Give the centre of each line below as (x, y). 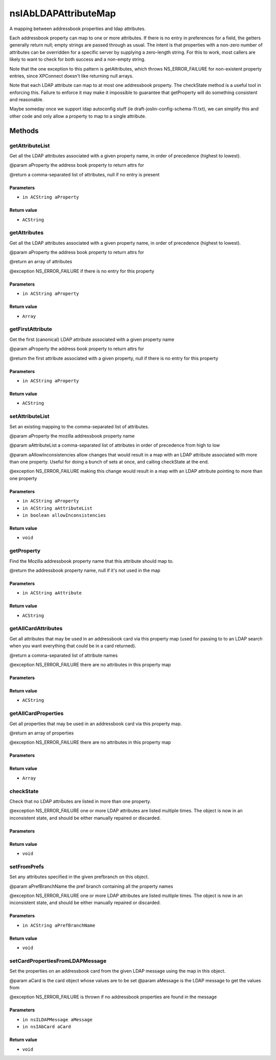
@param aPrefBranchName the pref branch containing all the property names (91, 886)
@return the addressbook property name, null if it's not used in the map (85, 570)
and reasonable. (26, 100)
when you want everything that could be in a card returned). (73, 646)
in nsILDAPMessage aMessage (57, 1019)
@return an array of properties (42, 733)
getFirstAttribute (31, 329)
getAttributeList (30, 146)
